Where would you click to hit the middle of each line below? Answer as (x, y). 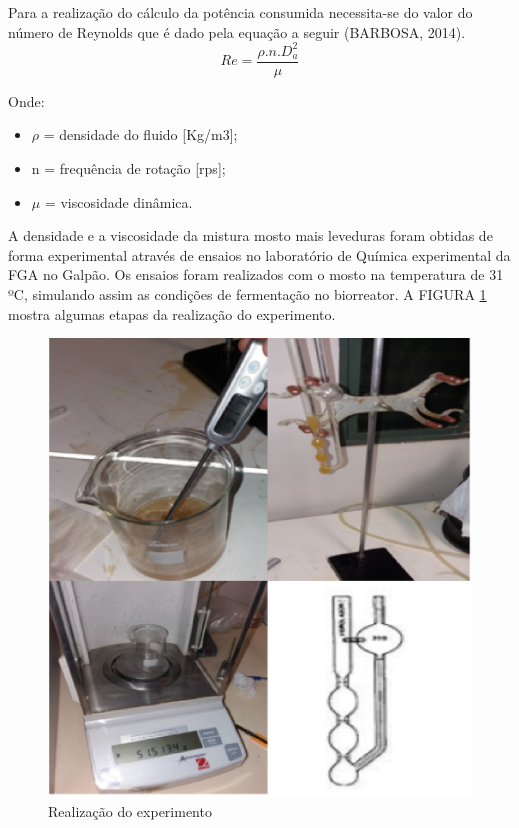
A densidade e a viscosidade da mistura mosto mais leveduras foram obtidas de (250, 235)
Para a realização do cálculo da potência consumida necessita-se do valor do (240, 12)
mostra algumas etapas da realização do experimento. (172, 313)
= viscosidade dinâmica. (118, 201)
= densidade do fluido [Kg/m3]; (140, 134)
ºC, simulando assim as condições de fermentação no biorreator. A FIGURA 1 (247, 293)
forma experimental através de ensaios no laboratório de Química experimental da (259, 254)
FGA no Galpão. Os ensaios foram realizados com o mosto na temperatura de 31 (256, 274)
